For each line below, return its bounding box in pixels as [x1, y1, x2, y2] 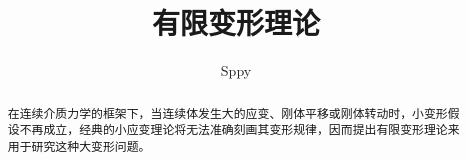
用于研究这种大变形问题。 [7, 137, 151, 154]
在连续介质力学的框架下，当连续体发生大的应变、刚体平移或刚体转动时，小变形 [7, 104, 448, 121]
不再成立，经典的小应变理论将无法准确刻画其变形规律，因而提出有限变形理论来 [19, 121, 460, 138]
